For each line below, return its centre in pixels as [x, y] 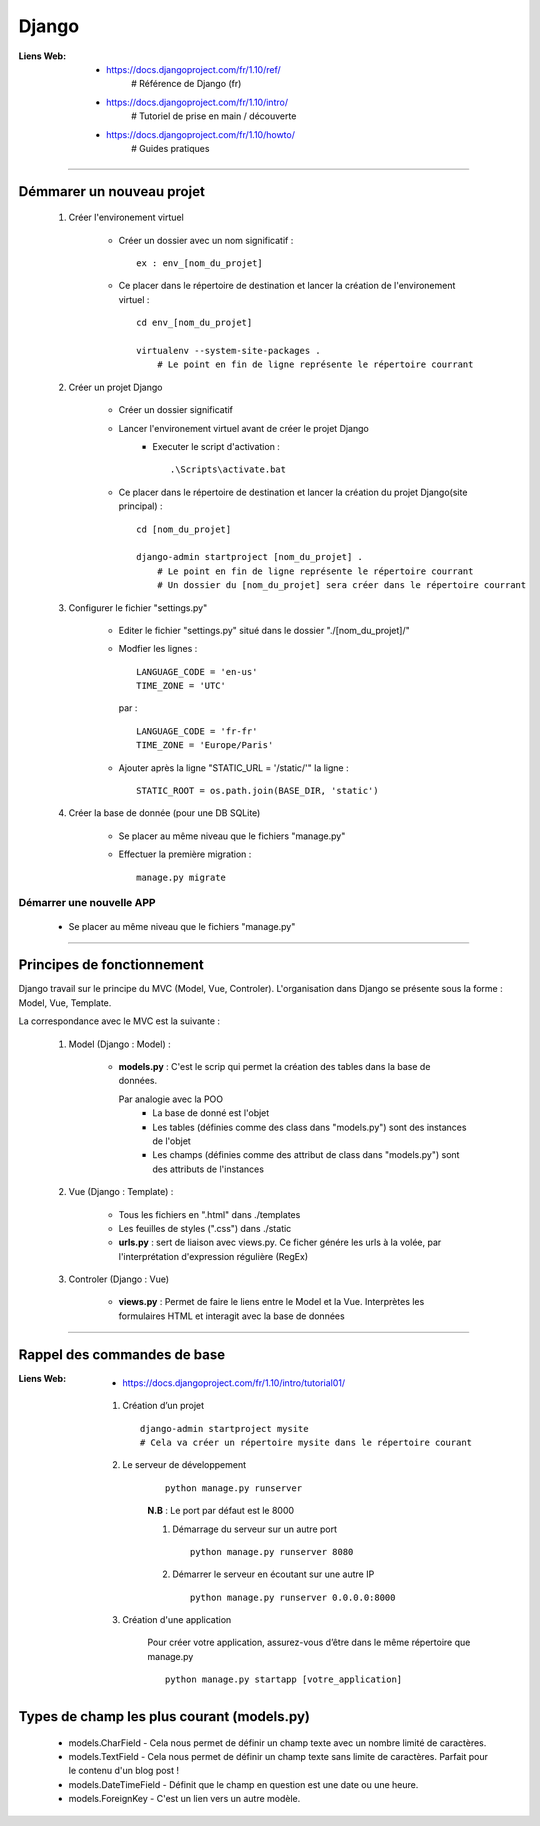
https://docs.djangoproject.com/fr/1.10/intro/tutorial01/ [234, 1382]
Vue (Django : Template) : [121, 1192]
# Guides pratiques [170, 148]
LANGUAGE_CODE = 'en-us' [197, 671]
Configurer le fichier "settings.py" [138, 607]
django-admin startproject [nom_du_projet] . [250, 557]
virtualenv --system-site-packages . [229, 351]
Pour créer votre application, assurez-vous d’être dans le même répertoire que [309, 1642]
